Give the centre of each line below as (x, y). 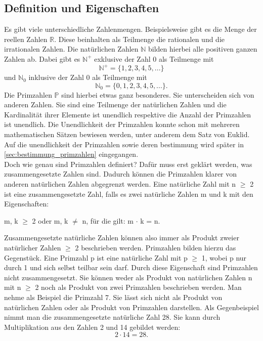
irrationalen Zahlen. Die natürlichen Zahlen (71, 49)
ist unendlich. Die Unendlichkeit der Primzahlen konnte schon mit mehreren (122, 124)
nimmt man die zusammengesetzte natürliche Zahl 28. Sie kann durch (112, 317)
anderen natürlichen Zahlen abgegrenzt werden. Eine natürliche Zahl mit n (120, 184)
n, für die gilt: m (108, 220)
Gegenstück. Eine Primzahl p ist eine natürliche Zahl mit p (96, 257)
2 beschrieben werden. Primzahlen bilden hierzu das (156, 247)
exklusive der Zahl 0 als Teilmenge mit (154, 58)
